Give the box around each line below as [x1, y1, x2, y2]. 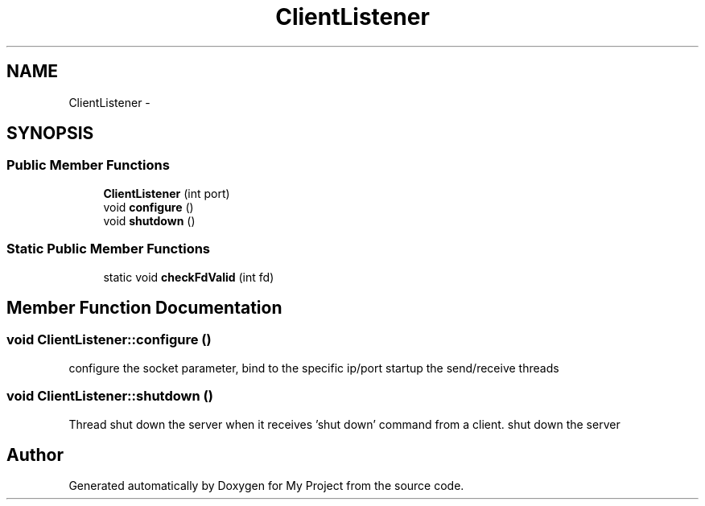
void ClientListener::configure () [6, 331, 212, 348]
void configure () [103, 200, 194, 214]
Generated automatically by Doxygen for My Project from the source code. [68, 479, 464, 493]
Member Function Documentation [6, 297, 282, 318]
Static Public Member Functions [6, 241, 211, 257]
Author [6, 444, 64, 465]
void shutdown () [103, 213, 196, 228]
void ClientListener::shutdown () [6, 388, 213, 405]
